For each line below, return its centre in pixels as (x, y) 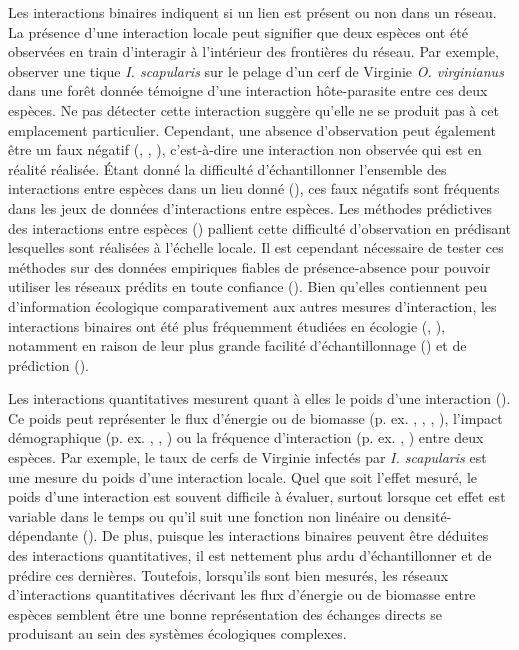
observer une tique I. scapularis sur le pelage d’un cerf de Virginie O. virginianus (256, 70)
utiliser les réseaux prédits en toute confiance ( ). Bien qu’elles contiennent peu (248, 286)
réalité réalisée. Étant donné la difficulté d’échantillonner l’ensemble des (227, 168)
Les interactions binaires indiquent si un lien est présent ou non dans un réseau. (252, 12)
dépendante (43, 535)
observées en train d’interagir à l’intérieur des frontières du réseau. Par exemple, (253, 51)
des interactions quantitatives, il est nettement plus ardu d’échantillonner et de (250, 555)
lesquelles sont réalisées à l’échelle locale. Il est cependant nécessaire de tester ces (256, 247)
